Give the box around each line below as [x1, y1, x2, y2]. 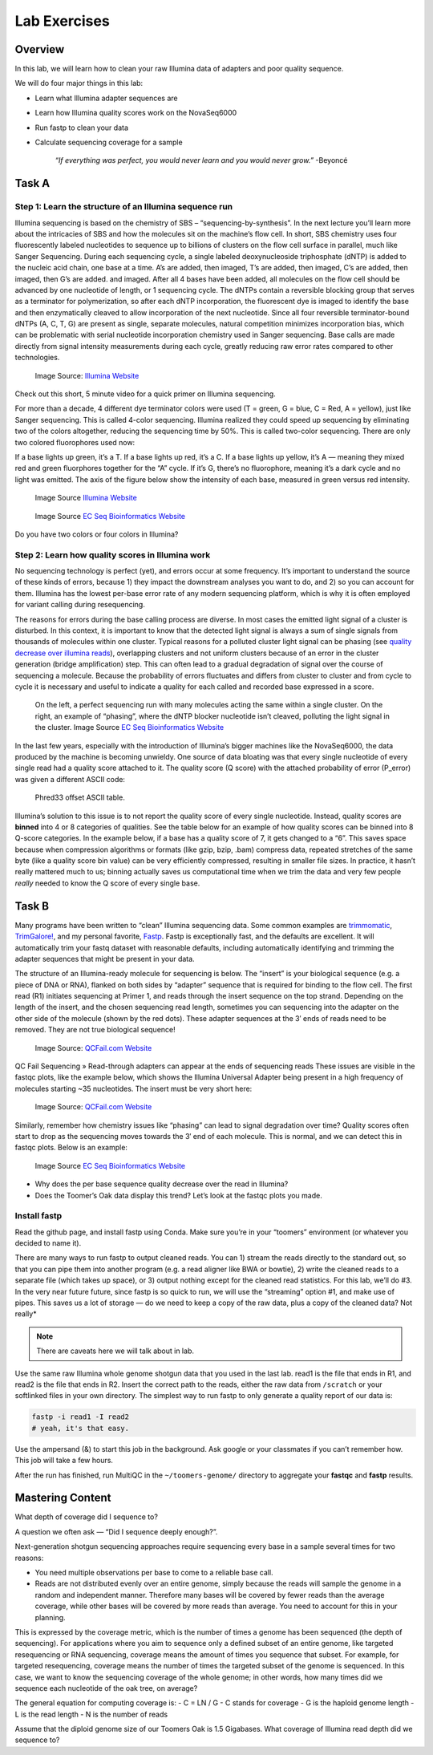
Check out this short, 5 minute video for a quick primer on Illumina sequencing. [14, 389, 276, 399]
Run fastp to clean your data [34, 123, 128, 132]
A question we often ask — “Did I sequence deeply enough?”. [14, 1526, 218, 1536]
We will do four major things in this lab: [14, 79, 144, 88]
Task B [14, 899, 50, 913]
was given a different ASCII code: [14, 774, 126, 784]
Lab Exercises [14, 12, 110, 30]
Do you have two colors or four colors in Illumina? [14, 529, 179, 539]
